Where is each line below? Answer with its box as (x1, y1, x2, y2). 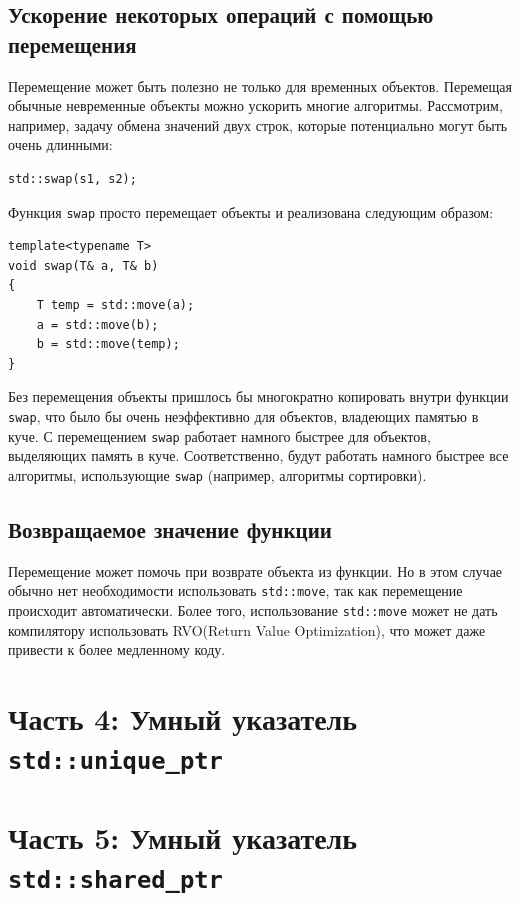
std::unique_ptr (8, 747, 223, 776)
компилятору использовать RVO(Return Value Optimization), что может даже (8, 619, 486, 640)
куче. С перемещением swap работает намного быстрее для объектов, (8, 425, 431, 446)
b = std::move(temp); (36, 337, 180, 352)
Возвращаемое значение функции (8, 513, 332, 544)
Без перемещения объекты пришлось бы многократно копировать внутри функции (8, 386, 509, 407)
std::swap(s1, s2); (8, 171, 137, 186)
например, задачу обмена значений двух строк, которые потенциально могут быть (8, 114, 508, 135)
